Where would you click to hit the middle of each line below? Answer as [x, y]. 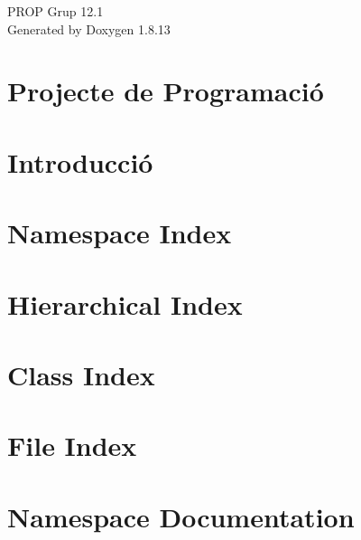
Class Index [81, 374]
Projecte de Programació [166, 91]
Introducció [80, 161]
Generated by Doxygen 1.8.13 [89, 28]
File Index [72, 445]
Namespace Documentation [181, 516]
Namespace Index [120, 233]
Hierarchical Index [125, 303]
